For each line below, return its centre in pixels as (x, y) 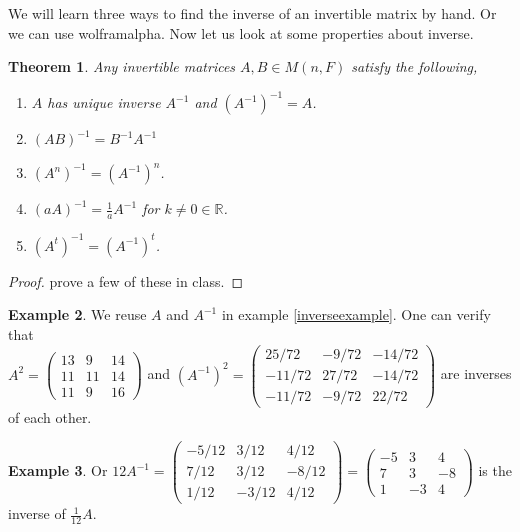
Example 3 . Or (58, 470)
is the (495, 470)
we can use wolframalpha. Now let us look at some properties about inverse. (241, 32)
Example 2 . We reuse (77, 314)
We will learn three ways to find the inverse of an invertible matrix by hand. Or (252, 13)
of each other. (50, 416)
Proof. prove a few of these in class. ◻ (126, 280)
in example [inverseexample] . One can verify (356, 314)
